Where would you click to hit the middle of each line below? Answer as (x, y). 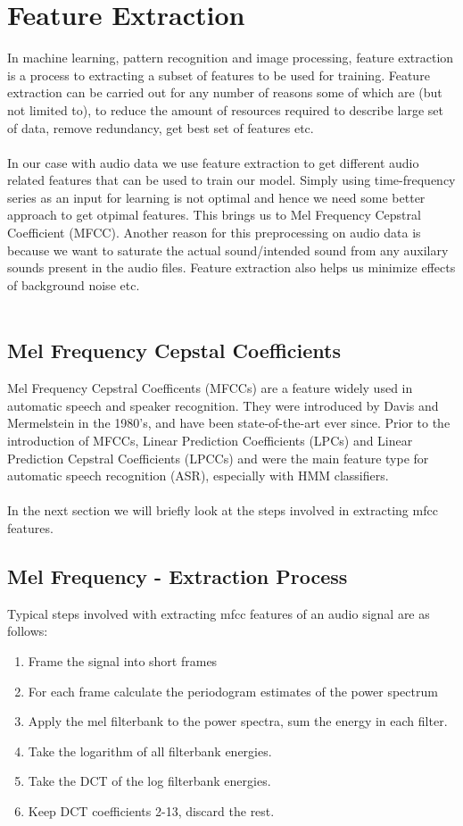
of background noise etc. (74, 284)
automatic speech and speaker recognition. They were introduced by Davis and (223, 405)
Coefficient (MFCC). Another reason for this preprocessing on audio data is (214, 233)
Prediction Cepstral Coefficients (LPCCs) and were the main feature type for (218, 458)
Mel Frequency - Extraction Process (178, 576)
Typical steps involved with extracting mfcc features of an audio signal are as (219, 613)
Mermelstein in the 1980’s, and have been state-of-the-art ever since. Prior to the (229, 423)
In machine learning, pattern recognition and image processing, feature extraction (231, 58)
